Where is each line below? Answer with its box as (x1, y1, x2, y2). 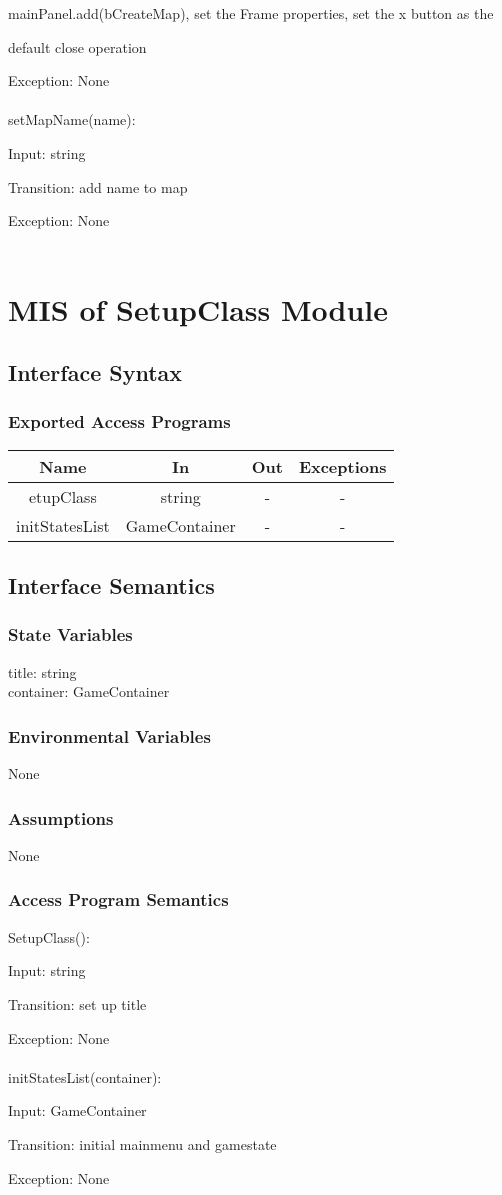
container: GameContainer (8, 681, 170, 702)
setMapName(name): (8, 109, 136, 130)
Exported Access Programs (8, 409, 231, 434)
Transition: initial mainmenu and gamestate (8, 1133, 277, 1154)
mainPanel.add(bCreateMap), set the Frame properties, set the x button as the (8, 3, 494, 23)
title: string (8, 661, 77, 682)
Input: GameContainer (8, 1100, 147, 1121)
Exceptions (298, 454, 387, 478)
